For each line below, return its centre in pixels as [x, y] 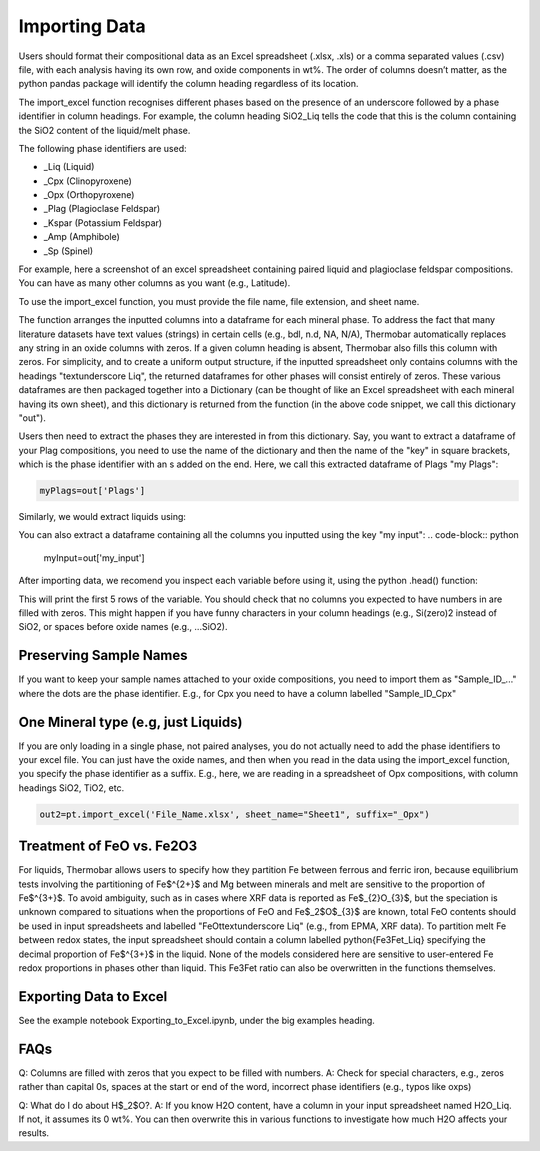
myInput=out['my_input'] [94, 557]
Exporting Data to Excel [93, 996]
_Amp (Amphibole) [81, 237]
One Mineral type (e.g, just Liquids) [130, 721]
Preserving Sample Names [103, 655]
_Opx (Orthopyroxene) [89, 195]
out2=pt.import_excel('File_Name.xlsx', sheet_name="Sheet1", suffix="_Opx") [234, 814]
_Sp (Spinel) [68, 251]
